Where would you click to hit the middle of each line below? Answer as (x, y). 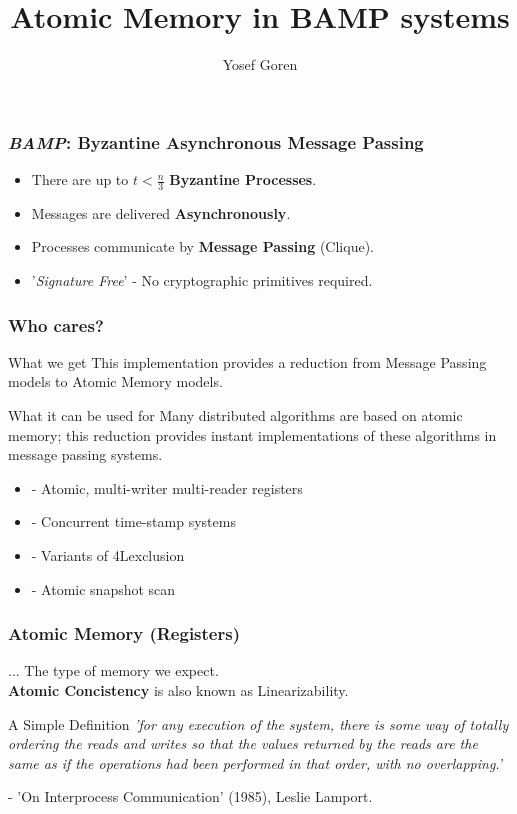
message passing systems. (85, 454)
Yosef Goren (260, 64)
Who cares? (56, 324)
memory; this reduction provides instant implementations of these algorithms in (252, 434)
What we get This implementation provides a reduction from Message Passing (247, 361)
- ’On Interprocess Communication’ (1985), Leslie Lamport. (190, 796)
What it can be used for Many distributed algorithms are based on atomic (235, 415)
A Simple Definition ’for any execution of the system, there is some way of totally (258, 723)
